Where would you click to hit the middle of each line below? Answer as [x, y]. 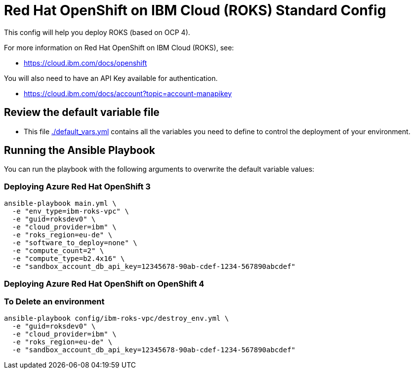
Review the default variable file [82, 112]
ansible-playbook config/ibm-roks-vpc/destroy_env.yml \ [117, 318]
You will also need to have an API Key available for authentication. [111, 78]
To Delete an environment [54, 301]
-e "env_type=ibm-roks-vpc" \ [70, 211]
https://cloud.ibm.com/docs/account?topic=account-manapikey [128, 93]
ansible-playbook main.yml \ [60, 204]
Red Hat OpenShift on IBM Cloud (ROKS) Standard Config [195, 10]
